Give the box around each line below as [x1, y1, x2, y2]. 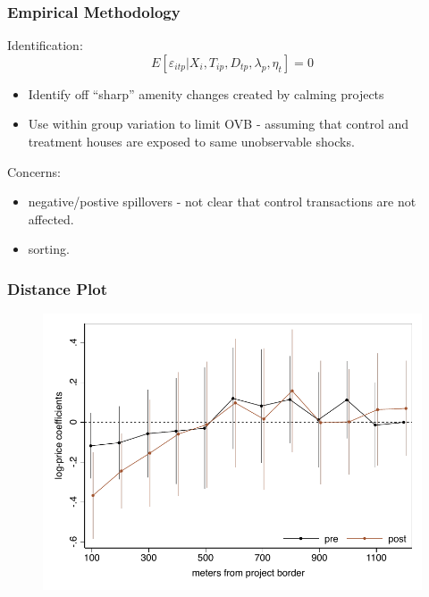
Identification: [7, 36, 83, 55]
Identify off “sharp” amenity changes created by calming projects [28, 84, 384, 103]
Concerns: [7, 162, 62, 181]
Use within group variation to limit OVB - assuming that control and [28, 114, 409, 133]
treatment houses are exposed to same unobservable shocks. [28, 132, 355, 150]
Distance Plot [7, 277, 108, 299]
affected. [28, 209, 74, 228]
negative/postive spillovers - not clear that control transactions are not [28, 192, 416, 211]
